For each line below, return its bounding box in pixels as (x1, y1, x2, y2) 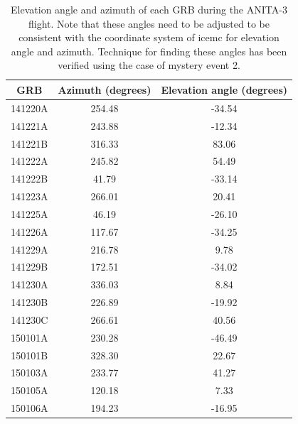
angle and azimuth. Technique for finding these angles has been (11, 43, 287, 58)
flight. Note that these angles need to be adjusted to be (28, 16, 270, 31)
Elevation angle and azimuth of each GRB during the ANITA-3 (11, 2, 287, 16)
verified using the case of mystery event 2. (58, 58, 240, 72)
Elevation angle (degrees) (161, 82, 288, 97)
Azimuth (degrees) (58, 82, 151, 97)
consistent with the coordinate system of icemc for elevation (18, 30, 280, 45)
